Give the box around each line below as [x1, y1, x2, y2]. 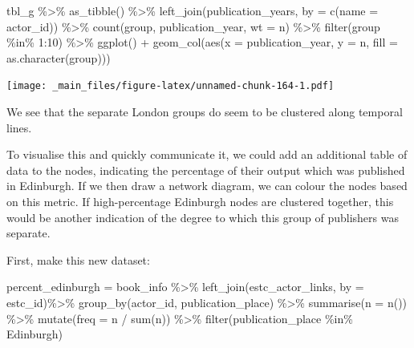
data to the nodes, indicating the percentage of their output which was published [6, 161, 405, 178]
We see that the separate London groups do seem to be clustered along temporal [6, 103, 403, 120]
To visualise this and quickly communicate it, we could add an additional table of [6, 146, 408, 163]
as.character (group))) [6, 49, 111, 66]
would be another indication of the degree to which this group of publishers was [6, 208, 399, 225]
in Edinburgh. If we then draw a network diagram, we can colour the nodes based [6, 177, 408, 194]
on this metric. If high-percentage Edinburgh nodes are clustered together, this [6, 193, 394, 209]
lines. [6, 119, 32, 136]
